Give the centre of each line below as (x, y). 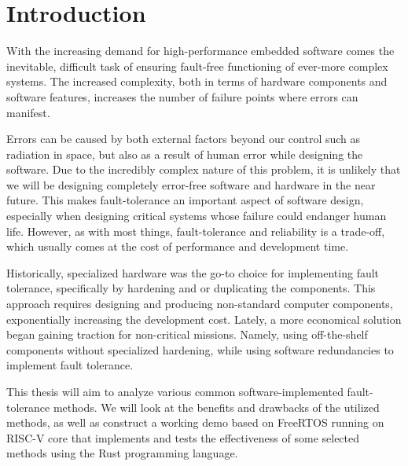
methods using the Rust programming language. (122, 453)
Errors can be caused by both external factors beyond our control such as (184, 139)
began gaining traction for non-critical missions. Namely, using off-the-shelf (187, 334)
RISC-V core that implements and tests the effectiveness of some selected (183, 437)
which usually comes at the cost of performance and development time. (178, 246)
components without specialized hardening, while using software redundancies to (200, 349)
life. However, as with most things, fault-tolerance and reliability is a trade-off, (196, 231)
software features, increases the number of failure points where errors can (182, 96)
